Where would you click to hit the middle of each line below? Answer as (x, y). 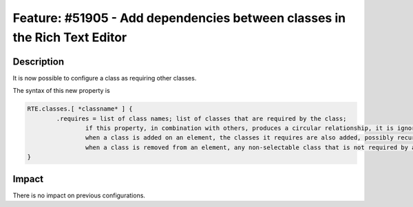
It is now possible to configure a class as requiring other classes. (105, 78)
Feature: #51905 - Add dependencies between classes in (179, 18)
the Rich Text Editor (70, 37)
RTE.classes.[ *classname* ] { (80, 109)
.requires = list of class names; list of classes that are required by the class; (201, 118)
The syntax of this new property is (61, 91)
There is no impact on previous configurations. (79, 195)
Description (39, 62)
